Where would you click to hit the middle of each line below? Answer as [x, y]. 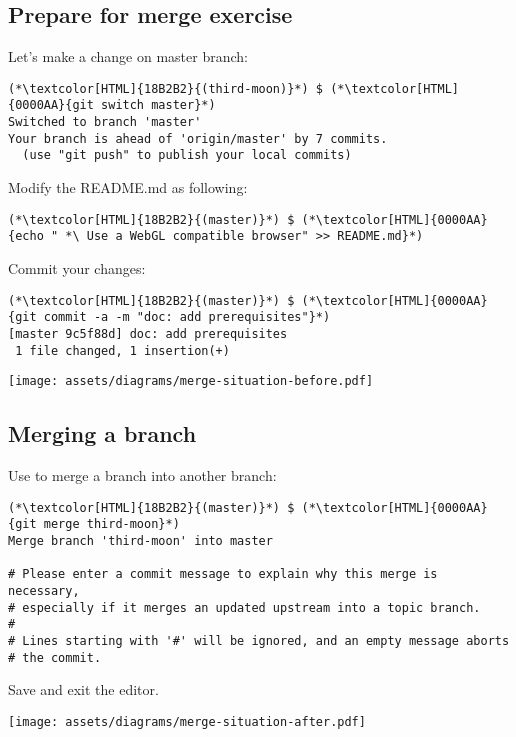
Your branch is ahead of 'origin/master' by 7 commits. [198, 138]
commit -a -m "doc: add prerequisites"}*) [187, 317]
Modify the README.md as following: [128, 187]
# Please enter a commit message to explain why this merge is [223, 574]
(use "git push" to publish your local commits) [187, 155]
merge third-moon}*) [111, 524]
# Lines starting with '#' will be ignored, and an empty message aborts [259, 640]
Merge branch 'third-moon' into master [140, 540]
